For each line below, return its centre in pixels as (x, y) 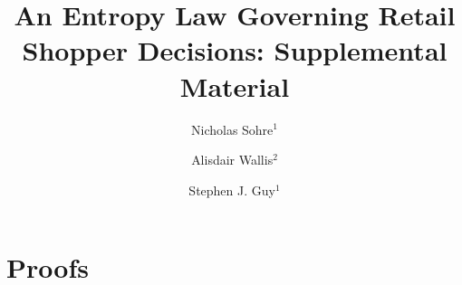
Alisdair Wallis (232, 160)
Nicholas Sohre (232, 129)
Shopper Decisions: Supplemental (235, 50)
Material (235, 85)
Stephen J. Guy (232, 190)
